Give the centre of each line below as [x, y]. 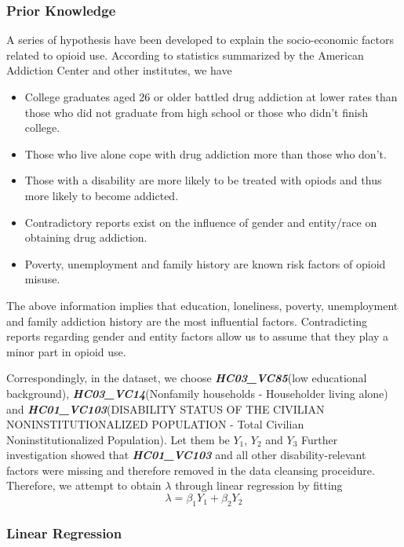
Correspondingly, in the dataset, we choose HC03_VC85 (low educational [187, 378]
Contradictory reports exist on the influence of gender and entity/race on [201, 222]
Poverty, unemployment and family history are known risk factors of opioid [205, 263]
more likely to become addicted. [102, 195]
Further [320, 439]
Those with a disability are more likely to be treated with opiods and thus [203, 180]
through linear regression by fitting [259, 485]
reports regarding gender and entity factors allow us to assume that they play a [198, 336]
